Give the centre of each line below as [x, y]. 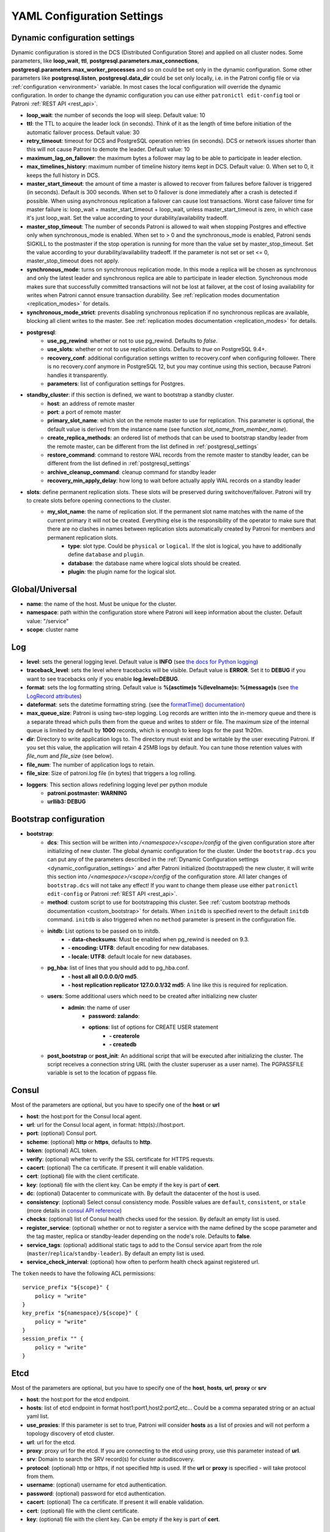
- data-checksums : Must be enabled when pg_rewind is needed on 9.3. [159, 939]
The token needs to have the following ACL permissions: [83, 1273]
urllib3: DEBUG [67, 802]
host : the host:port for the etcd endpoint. [78, 1399]
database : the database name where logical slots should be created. [155, 563]
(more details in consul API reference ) [74, 1211]
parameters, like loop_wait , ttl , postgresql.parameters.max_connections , [105, 61]
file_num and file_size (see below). [70, 756]
